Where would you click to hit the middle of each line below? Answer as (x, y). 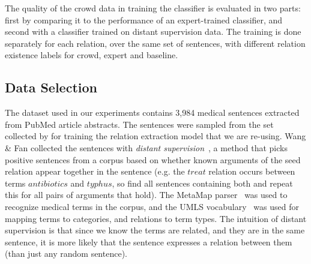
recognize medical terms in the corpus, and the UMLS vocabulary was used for (152, 206)
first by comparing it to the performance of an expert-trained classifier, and (144, 19)
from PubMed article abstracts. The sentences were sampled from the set (139, 124)
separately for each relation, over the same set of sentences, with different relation (155, 43)
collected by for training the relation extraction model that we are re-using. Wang (155, 136)
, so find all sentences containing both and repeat (202, 183)
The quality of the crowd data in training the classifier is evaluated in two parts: (153, 8)
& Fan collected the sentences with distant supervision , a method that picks (146, 147)
